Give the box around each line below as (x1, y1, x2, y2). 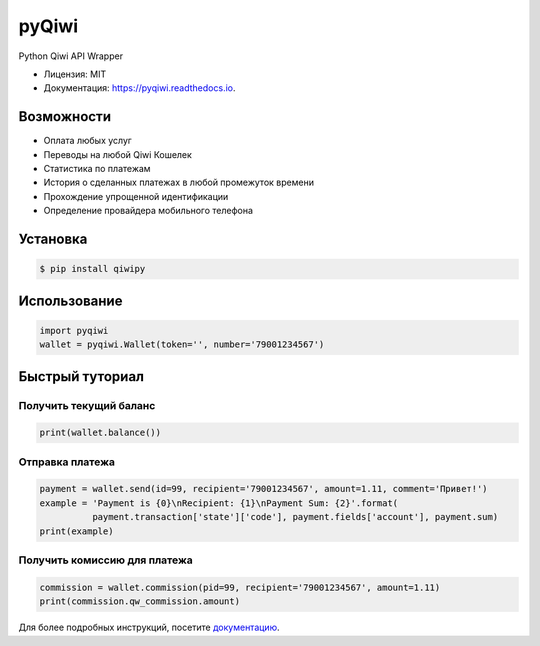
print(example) (39, 525, 114, 537)
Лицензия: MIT (43, 68, 107, 80)
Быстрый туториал (18, 368, 145, 385)
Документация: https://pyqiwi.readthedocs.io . (43, 82, 236, 94)
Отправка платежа (18, 455, 115, 469)
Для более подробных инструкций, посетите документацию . (18, 621, 280, 634)
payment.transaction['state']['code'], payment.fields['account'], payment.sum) (91, 511, 499, 523)
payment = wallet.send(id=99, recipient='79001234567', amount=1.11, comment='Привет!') (39, 483, 489, 495)
